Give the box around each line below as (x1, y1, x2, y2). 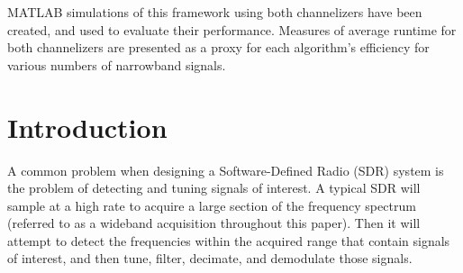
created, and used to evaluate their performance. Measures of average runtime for (7, 20, 457, 39)
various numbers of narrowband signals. (7, 55, 226, 74)
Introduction (7, 108, 168, 145)
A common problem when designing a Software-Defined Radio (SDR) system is (7, 160, 444, 179)
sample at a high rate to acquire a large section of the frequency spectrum (7, 196, 416, 214)
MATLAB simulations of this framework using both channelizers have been (7, 3, 422, 21)
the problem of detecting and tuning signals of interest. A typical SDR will (7, 178, 421, 197)
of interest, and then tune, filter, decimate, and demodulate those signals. (7, 249, 413, 268)
